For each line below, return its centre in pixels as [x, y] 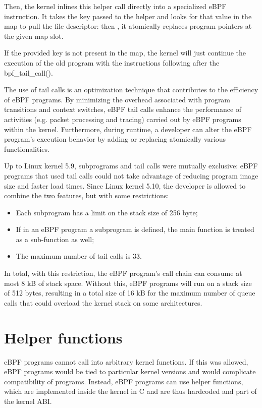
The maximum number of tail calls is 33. [79, 256]
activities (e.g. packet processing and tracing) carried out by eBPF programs [123, 119]
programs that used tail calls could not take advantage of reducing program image [131, 175]
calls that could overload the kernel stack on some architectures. [103, 302]
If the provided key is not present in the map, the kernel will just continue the [125, 53]
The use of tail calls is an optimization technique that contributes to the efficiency [131, 90]
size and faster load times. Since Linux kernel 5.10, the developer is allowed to [125, 185]
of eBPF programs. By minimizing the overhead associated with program [117, 99]
